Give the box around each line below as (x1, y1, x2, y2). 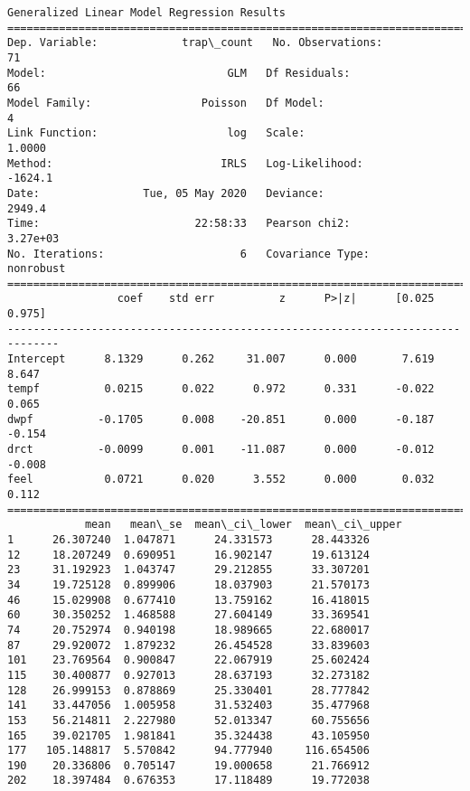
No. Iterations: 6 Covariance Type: (7, 247, 370, 260)
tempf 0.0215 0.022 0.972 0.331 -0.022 (7, 382, 435, 396)
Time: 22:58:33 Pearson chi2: (7, 217, 351, 231)
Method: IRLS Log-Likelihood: (7, 156, 363, 170)
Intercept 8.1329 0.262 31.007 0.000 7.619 (7, 353, 435, 366)
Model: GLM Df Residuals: (7, 66, 351, 80)
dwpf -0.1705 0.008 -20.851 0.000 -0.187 (7, 412, 435, 426)
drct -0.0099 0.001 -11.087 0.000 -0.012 (7, 443, 435, 457)
